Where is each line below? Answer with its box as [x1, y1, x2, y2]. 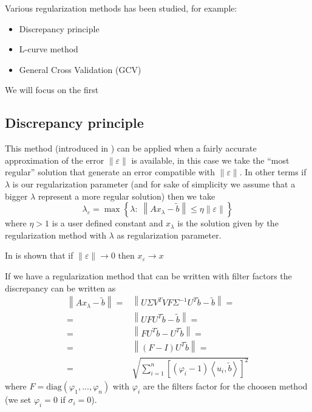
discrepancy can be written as [5, 281, 116, 294]
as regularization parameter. [117, 228, 222, 241]
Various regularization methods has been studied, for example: [5, 2, 237, 14]
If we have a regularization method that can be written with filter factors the [5, 269, 292, 282]
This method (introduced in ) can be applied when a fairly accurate [5, 142, 257, 155]
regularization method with [5, 228, 106, 241]
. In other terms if [239, 166, 307, 178]
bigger [5, 189, 28, 202]
